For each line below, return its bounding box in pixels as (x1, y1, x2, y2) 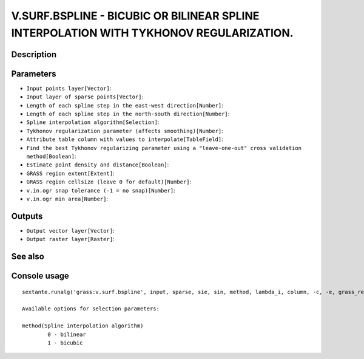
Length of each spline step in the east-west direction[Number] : (26, 101, 224, 109)
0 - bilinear (47, 331, 86, 338)
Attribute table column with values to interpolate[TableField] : (26, 135, 224, 143)
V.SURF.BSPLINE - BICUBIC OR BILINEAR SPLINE (11, 9, 260, 22)
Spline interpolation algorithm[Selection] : (26, 118, 160, 126)
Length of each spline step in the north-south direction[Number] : (26, 110, 230, 118)
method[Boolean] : (26, 152, 76, 160)
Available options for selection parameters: (22, 306, 160, 312)
